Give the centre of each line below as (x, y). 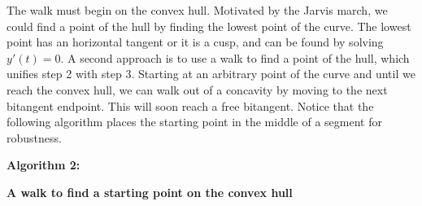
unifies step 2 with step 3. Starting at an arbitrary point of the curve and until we (211, 74)
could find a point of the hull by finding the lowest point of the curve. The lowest (209, 26)
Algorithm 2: (44, 165)
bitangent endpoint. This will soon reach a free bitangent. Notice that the (190, 105)
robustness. (34, 137)
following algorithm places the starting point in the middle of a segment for (194, 122)
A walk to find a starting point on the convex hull (150, 192)
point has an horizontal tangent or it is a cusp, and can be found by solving (195, 42)
